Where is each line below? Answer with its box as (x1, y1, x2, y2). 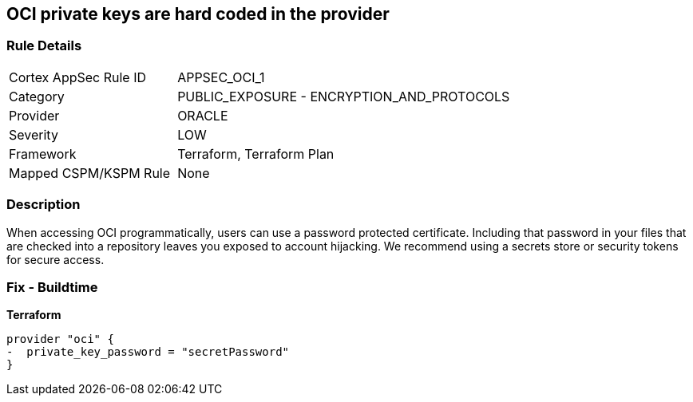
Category (9, 88, 65, 104)
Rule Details (6, 37, 82, 54)
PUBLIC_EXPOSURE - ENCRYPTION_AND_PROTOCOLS (177, 88, 510, 104)
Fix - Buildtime (6, 278, 98, 295)
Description (6, 196, 81, 213)
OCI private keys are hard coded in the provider (6, 4, 390, 24)
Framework (9, 145, 77, 162)
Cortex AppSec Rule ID (9, 69, 147, 85)
